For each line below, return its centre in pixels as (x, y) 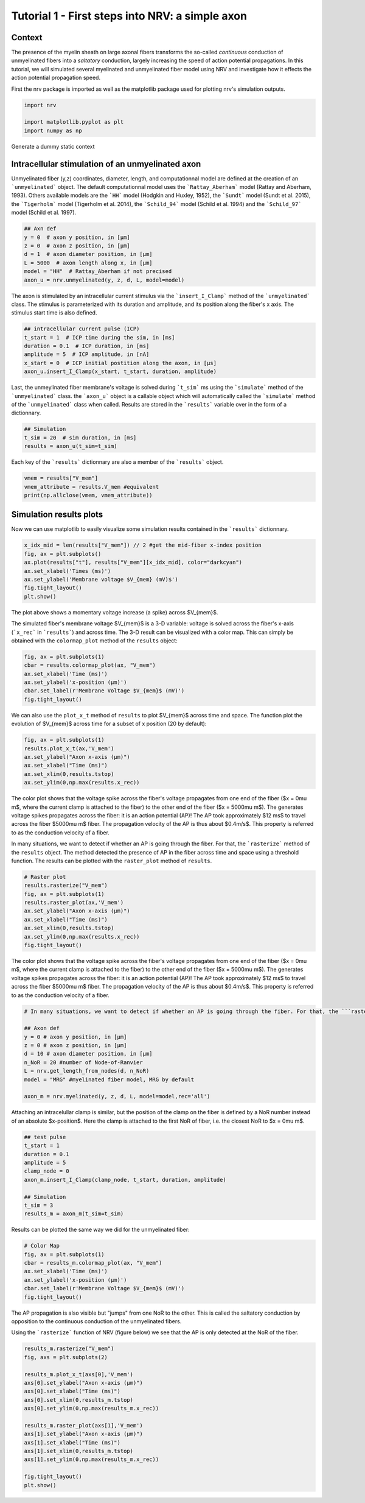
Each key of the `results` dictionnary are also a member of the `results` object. (117, 462)
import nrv (40, 105)
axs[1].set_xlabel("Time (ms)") (72, 1442)
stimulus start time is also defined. (54, 313)
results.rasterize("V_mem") (66, 886)
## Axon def (42, 1028)
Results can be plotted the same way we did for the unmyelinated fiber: (100, 1230)
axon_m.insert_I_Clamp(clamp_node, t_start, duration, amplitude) (125, 1180)
